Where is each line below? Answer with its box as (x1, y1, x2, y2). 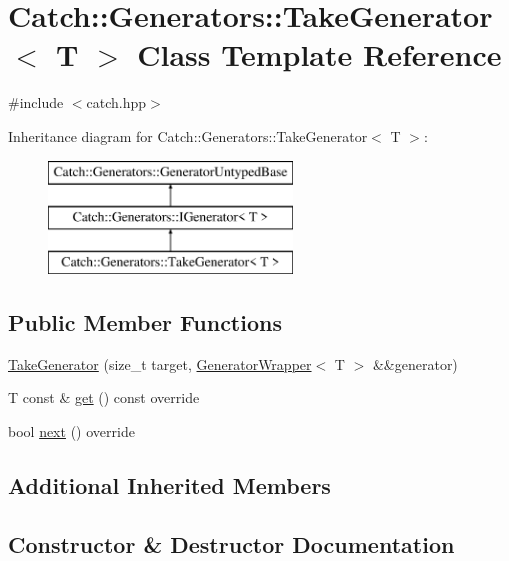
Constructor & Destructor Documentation (8, 528, 455, 559)
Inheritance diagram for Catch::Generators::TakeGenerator (8, 125, 368, 146)
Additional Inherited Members (8, 469, 331, 500)
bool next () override (8, 420, 135, 441)
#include (8, 92, 64, 113)
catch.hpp (86, 92, 147, 113)
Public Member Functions (8, 306, 282, 337)
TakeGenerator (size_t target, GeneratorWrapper (8, 353, 312, 374)
